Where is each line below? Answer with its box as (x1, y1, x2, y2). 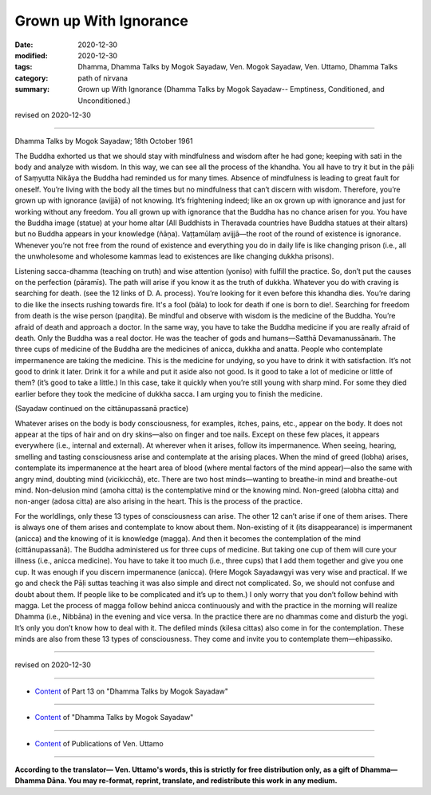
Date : (14, 40, 34, 49)
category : (14, 73, 49, 83)
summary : (14, 85, 50, 94)
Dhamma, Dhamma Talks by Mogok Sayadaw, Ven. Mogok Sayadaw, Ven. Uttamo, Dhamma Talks (77, 62, 398, 72)
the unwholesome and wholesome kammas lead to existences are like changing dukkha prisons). (14, 251, 334, 261)
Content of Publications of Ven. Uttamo (34, 738, 164, 748)
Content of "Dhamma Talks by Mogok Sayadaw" (34, 713, 194, 722)
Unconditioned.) (77, 96, 131, 105)
